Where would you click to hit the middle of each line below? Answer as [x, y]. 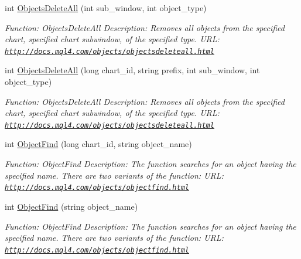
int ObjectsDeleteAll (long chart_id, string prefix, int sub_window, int [132, 70]
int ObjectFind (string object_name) [71, 206]
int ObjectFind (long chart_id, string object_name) [98, 144]
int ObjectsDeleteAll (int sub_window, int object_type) [106, 8]
